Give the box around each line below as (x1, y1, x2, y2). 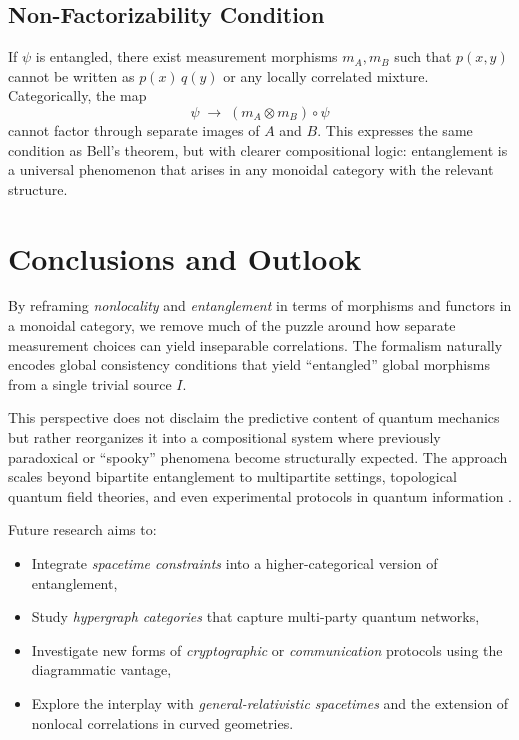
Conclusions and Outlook (8, 237, 362, 278)
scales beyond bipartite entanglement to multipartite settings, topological (8, 466, 457, 487)
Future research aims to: (8, 519, 157, 540)
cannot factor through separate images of (8, 119, 260, 140)
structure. (8, 178, 68, 199)
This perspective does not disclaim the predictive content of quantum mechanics (8, 407, 500, 428)
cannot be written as (8, 65, 135, 86)
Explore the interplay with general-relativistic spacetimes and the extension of (31, 692, 509, 713)
